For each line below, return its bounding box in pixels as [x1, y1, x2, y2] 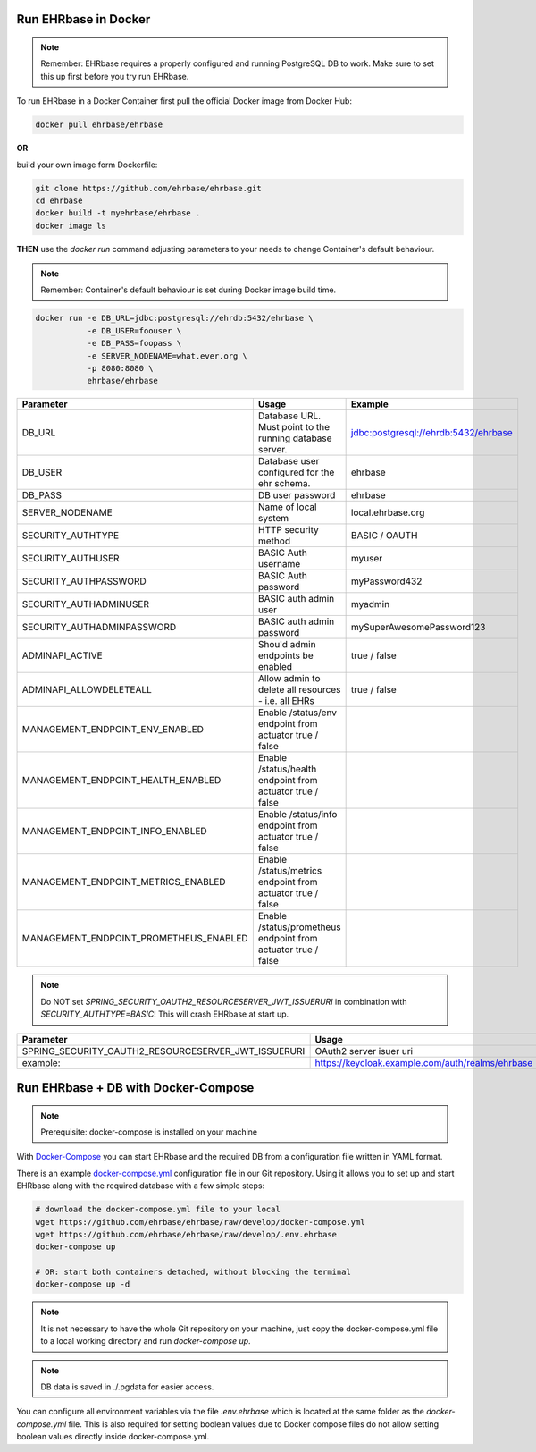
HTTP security [257, 524, 319, 536]
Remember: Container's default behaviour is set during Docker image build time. [40, 284, 337, 295]
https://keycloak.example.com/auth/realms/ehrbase [314, 1056, 533, 1068]
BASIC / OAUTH [350, 529, 418, 542]
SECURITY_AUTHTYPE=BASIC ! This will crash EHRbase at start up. [40, 1009, 289, 1019]
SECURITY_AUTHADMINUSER [21, 598, 149, 611]
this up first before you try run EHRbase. [40, 71, 189, 81]
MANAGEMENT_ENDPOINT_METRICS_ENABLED [21, 876, 227, 889]
